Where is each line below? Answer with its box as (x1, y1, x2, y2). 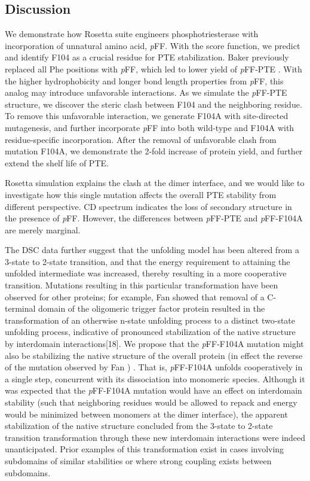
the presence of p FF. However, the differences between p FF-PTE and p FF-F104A (5, 212, 303, 224)
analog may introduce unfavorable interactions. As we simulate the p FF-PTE (5, 86, 287, 99)
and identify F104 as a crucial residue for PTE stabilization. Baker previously (5, 51, 289, 63)
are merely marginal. (5, 223, 81, 236)
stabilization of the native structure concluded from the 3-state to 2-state (5, 419, 273, 432)
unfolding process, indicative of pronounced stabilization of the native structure (5, 325, 296, 338)
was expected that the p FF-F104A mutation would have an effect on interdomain (5, 384, 302, 397)
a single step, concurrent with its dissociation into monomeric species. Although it (5, 372, 305, 385)
